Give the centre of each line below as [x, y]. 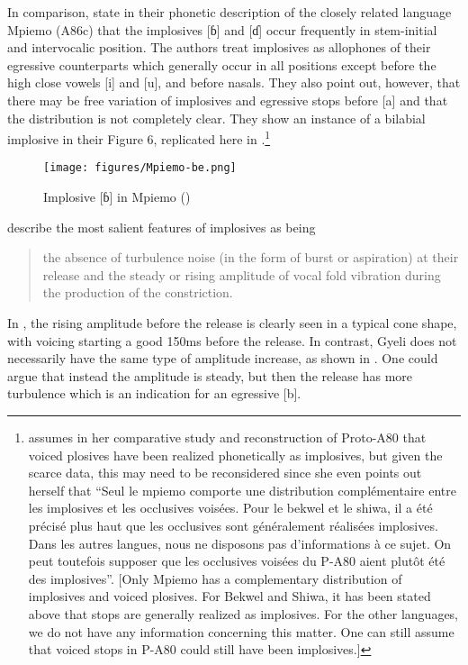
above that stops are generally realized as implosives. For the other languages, [243, 613]
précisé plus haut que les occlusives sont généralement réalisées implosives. [233, 525]
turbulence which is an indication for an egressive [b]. [154, 393]
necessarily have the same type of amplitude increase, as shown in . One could [223, 358]
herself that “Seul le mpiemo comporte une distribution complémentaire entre [242, 490]
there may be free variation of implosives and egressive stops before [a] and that [228, 100]
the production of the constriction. [138, 292]
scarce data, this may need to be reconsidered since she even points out [225, 473]
